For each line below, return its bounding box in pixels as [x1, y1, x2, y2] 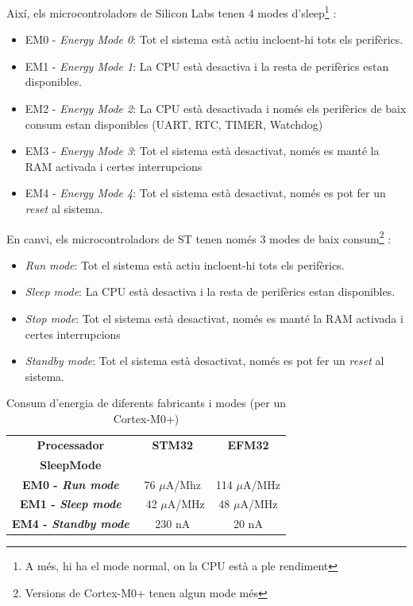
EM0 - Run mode [22, 476, 119, 492]
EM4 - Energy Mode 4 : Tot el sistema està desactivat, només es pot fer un [25, 185, 386, 201]
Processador [37, 436, 105, 453]
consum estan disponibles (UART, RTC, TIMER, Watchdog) [25, 115, 323, 132]
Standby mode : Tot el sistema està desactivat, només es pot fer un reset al [25, 352, 384, 369]
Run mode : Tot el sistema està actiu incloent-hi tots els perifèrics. [25, 256, 345, 273]
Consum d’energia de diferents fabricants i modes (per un [6, 394, 287, 411]
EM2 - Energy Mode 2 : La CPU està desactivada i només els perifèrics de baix [25, 100, 407, 117]
